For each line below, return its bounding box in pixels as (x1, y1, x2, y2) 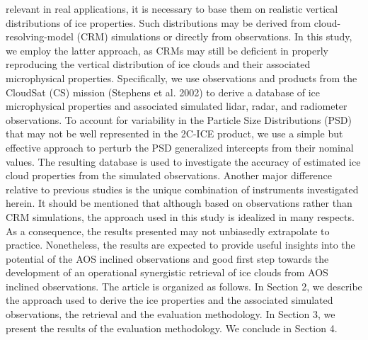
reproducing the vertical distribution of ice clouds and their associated (6, 57, 311, 72)
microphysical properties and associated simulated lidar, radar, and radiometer (6, 98, 347, 113)
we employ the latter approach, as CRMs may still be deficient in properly (6, 42, 328, 57)
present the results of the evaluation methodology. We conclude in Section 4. (6, 320, 338, 335)
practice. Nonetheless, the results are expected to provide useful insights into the (6, 237, 355, 252)
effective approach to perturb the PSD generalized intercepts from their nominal (6, 140, 354, 154)
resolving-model (6, 29, 74, 44)
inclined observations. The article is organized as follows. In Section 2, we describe (6, 278, 362, 293)
